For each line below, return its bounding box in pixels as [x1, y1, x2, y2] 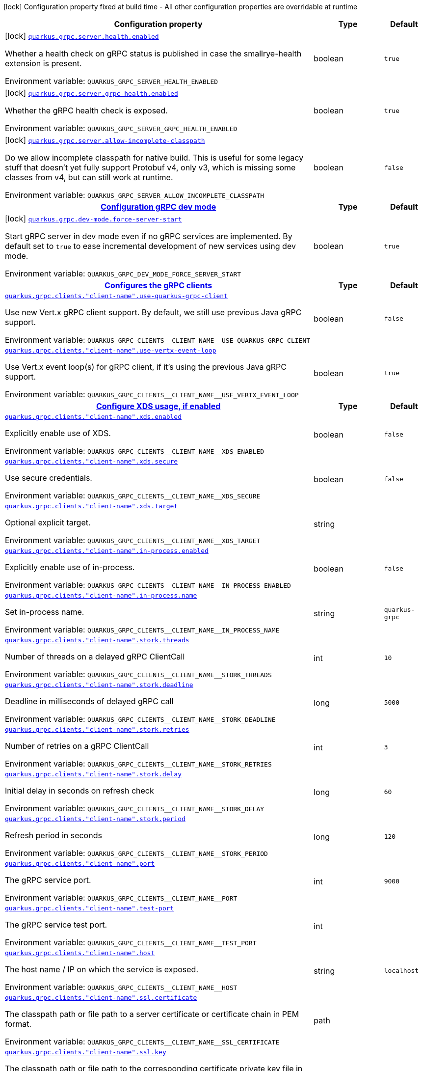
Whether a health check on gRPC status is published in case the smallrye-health [5, 49, 302, 58]
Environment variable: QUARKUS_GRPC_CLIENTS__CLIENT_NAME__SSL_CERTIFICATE [5, 1037, 280, 1046]
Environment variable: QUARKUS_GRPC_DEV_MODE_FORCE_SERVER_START [5, 269, 241, 278]
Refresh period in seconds [5, 830, 102, 840]
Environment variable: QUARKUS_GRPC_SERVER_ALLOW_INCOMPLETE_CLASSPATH [5, 190, 264, 200]
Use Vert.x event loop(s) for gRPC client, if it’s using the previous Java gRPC [5, 362, 287, 372]
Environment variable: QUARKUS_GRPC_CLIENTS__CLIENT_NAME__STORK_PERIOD [5, 848, 268, 858]
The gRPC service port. [5, 875, 91, 885]
